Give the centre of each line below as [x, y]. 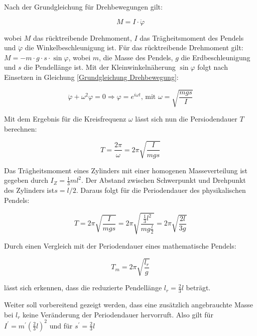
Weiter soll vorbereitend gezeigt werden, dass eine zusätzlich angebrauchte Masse [129, 304]
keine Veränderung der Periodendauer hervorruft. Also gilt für [118, 314]
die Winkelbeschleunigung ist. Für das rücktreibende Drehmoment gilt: [134, 47]
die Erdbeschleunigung [216, 57]
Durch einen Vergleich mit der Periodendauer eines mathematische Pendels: [120, 246]
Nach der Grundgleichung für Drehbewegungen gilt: [83, 7]
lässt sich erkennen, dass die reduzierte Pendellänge [83, 288]
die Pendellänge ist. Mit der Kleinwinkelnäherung [100, 67]
